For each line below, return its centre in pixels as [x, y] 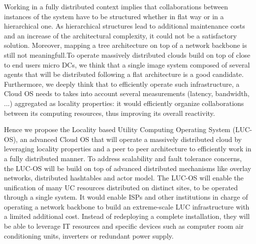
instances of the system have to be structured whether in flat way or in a [114, 16]
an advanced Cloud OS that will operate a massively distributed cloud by [131, 139]
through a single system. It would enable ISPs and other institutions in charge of [126, 197]
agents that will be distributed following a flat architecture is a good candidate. [124, 74]
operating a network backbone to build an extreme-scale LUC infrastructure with [127, 206]
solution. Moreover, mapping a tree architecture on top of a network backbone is [126, 45]
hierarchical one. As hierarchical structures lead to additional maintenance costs [125, 26]
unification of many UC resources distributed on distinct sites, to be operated [121, 187]
